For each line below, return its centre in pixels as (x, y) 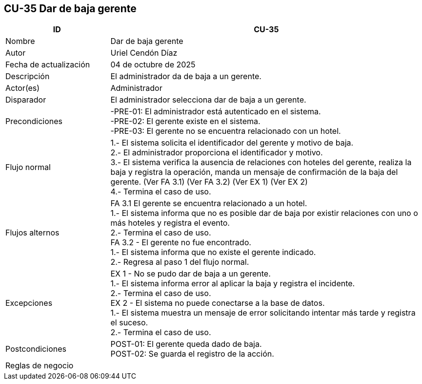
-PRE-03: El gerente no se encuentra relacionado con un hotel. (226, 131)
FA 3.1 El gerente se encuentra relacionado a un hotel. (209, 203)
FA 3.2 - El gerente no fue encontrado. (181, 243)
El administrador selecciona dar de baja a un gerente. (208, 100)
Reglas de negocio (40, 366)
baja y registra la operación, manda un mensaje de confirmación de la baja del (254, 172)
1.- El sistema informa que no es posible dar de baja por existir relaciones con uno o (264, 213)
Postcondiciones (36, 349)
